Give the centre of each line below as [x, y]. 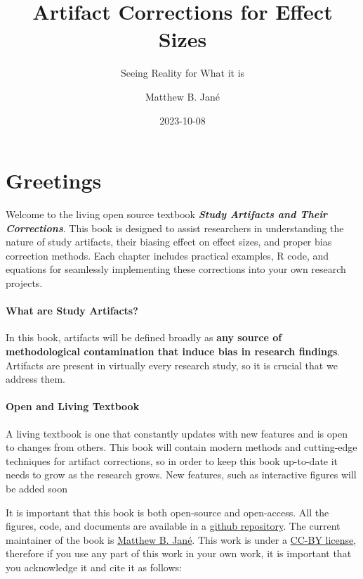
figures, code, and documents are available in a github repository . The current [173, 526]
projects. [24, 283]
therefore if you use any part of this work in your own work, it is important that [179, 553]
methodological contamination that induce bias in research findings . [173, 351]
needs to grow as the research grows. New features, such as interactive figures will [181, 475]
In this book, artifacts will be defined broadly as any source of [144, 337]
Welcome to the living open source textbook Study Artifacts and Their [167, 214]
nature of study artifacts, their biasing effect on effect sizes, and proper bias [169, 242]
